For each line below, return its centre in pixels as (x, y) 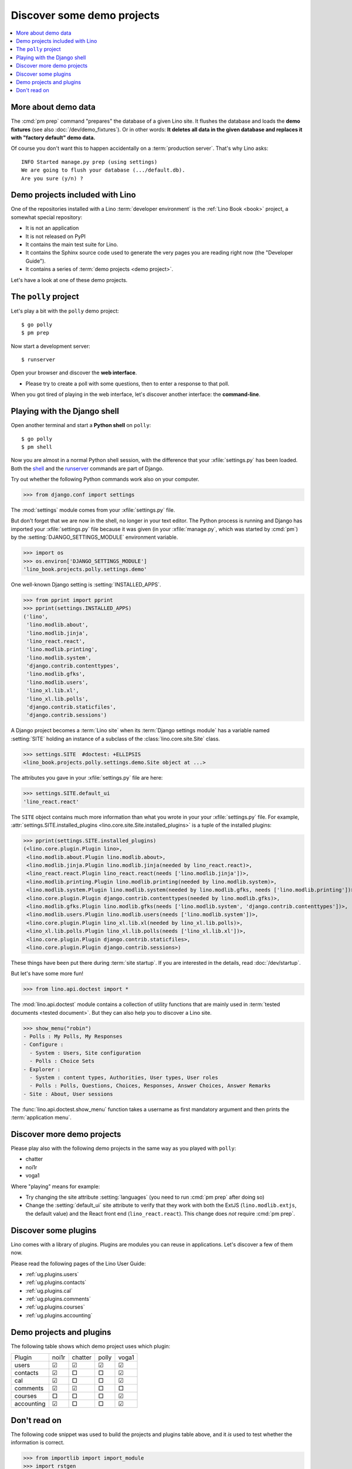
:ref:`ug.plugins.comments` (58, 1299)
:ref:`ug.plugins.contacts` (56, 1282)
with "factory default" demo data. (53, 137)
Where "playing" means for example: (55, 1186)
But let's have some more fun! (47, 974)
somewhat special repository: (46, 217)
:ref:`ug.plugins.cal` (49, 1290)
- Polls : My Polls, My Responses (73, 1037)
